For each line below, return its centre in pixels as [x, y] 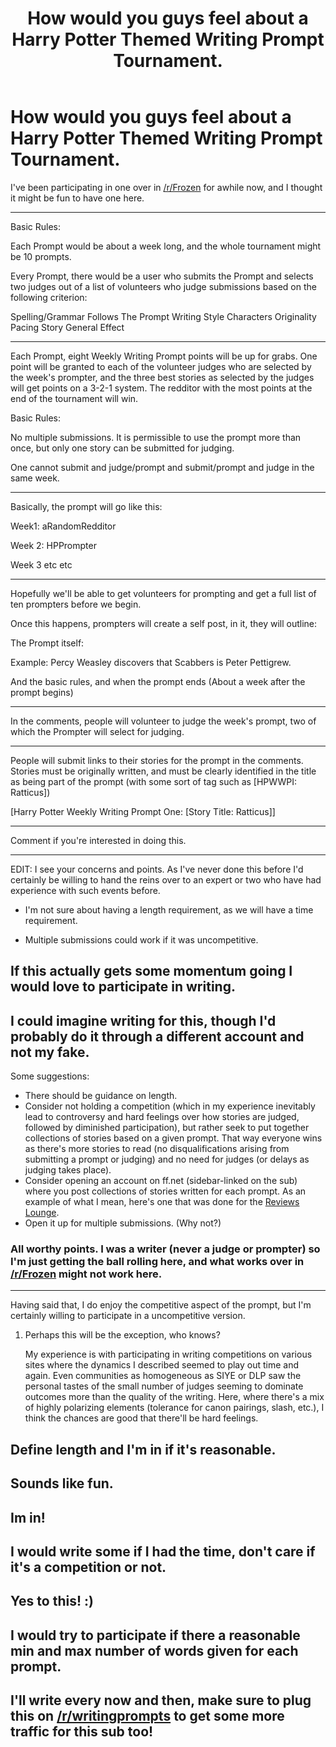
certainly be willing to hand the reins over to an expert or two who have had [166, 879]
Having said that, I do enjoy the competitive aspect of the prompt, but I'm [161, 1305]
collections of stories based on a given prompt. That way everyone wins [173, 1138]
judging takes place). [68, 1170]
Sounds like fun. [62, 1483]
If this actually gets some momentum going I [151, 971]
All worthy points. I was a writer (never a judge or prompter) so [165, 1249]
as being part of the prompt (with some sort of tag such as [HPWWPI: [153, 781]
